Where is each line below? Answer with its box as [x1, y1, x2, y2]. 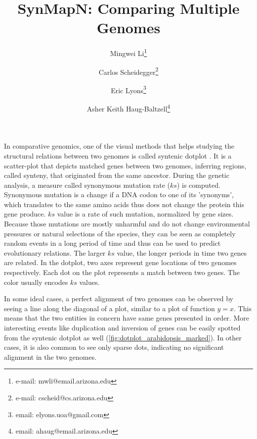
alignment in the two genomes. [4, 351, 97, 362]
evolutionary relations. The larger [4, 247, 106, 258]
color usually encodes [4, 276, 68, 287]
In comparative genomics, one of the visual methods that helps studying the [4, 141, 234, 151]
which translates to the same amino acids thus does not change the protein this [4, 199, 244, 209]
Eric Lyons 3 [111, 83, 146, 95]
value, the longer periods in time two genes [117, 247, 247, 258]
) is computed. [176, 179, 220, 190]
